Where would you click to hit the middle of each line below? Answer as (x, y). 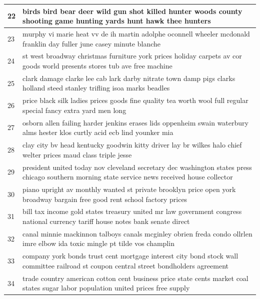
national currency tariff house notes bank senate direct (106, 221)
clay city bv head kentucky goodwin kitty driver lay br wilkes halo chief (132, 145)
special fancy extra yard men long (74, 110)
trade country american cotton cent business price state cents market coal (135, 278)
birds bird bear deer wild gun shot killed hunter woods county (132, 11)
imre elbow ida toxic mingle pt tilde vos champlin (98, 243)
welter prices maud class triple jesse (77, 154)
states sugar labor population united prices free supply (106, 288)
